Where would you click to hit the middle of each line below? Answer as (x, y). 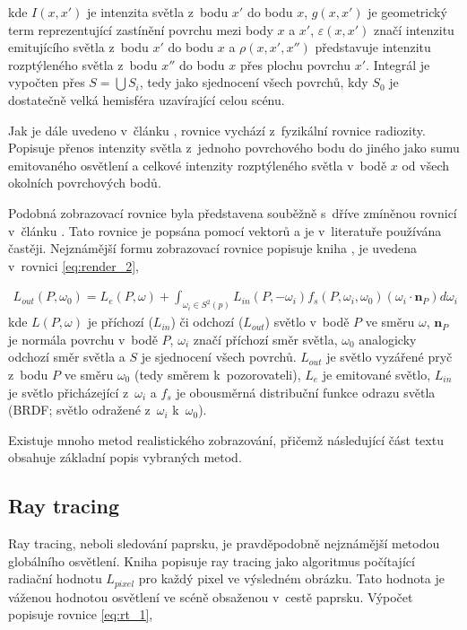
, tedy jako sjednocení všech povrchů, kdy (254, 82)
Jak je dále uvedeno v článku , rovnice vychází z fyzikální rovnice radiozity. (217, 130)
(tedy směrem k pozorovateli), (217, 374)
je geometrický (407, 12)
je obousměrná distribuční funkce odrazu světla (306, 392)
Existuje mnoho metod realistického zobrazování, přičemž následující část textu (226, 439)
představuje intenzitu (373, 47)
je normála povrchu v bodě (83, 339)
